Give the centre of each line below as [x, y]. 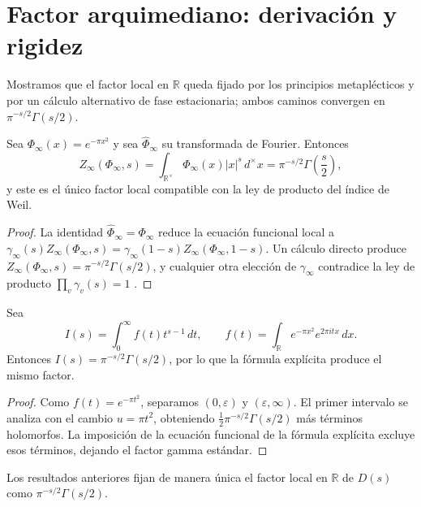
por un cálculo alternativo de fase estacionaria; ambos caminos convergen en [196, 100]
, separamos [170, 402]
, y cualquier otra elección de [225, 265]
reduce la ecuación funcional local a [246, 232]
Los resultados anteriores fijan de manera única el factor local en [167, 477]
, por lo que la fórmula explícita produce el [275, 358]
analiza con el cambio [60, 417]
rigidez [45, 45]
